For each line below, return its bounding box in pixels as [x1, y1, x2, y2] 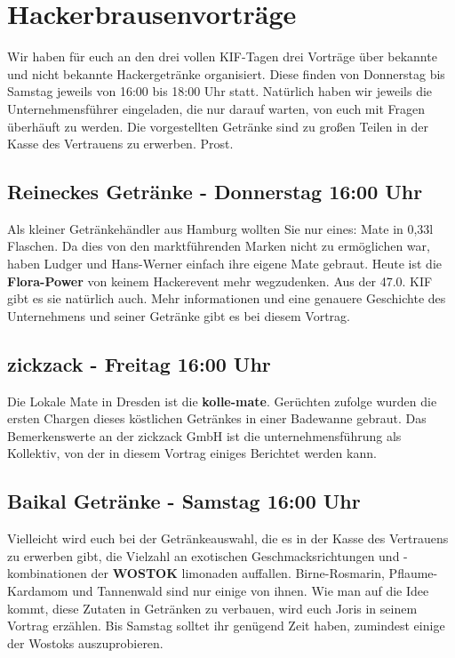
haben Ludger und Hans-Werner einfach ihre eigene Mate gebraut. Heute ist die [7, 254, 443, 273]
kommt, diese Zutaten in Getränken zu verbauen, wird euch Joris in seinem [7, 598, 418, 617]
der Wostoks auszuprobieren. [7, 633, 164, 652]
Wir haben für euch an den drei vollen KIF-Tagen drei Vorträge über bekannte [7, 47, 437, 66]
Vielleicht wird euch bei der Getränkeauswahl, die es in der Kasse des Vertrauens [7, 529, 449, 548]
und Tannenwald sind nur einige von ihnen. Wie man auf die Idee [72, 582, 429, 600]
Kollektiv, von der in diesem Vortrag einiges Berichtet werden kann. [7, 444, 377, 462]
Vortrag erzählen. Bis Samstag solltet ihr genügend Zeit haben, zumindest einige [7, 616, 445, 635]
